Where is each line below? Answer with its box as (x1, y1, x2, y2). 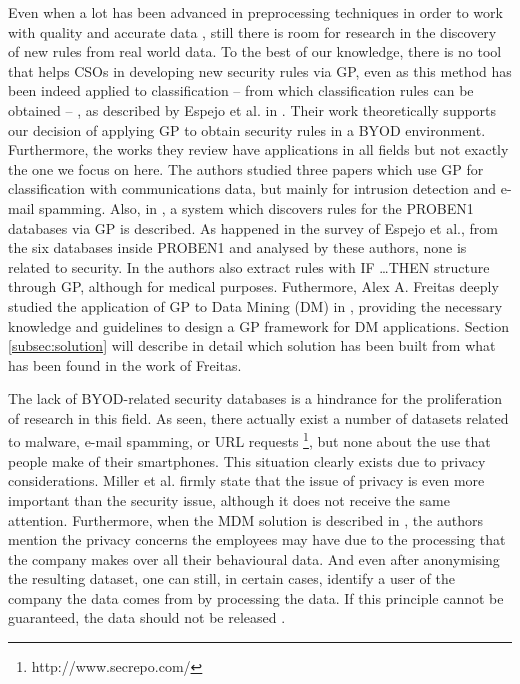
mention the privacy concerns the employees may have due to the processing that (8, 529, 506, 550)
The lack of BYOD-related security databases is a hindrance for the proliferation (8, 388, 503, 409)
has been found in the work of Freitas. (8, 354, 242, 375)
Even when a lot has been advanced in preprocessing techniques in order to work (8, 2, 503, 22)
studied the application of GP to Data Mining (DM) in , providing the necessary (8, 295, 503, 316)
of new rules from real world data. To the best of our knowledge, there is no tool (8, 41, 502, 62)
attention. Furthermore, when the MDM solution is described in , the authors (8, 509, 483, 530)
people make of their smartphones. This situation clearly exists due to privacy (8, 450, 486, 471)
